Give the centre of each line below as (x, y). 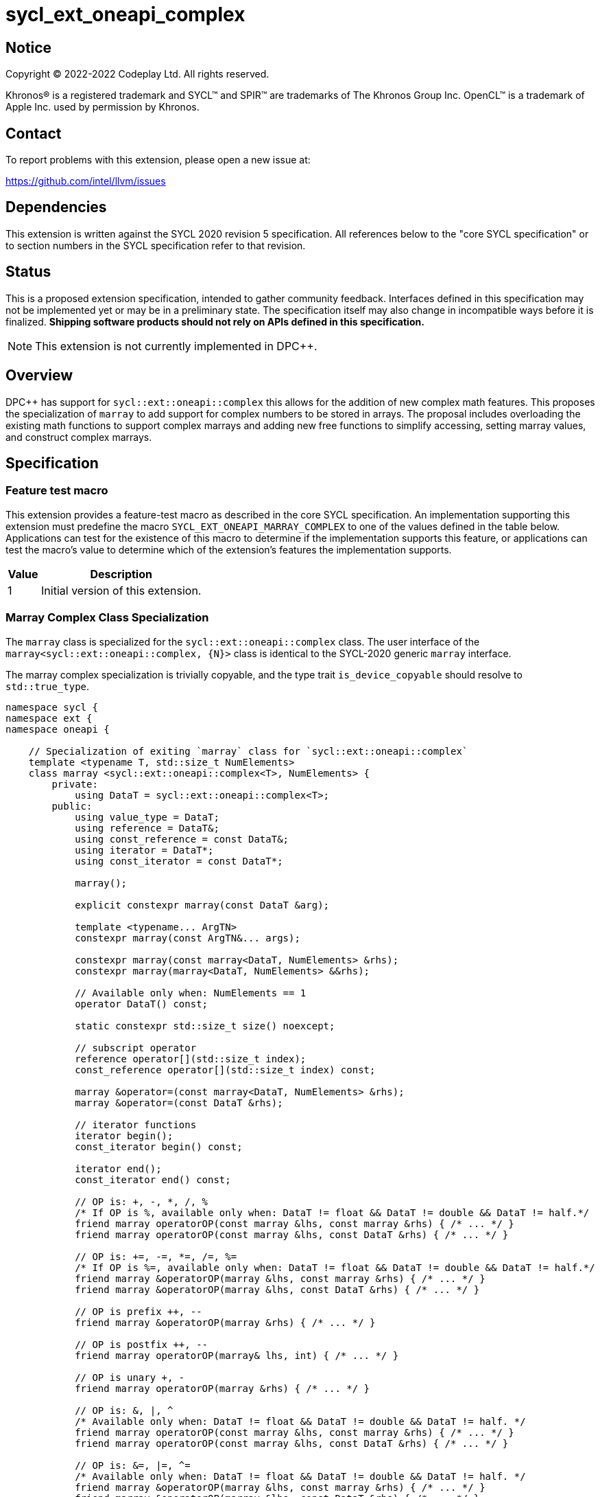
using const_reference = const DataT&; (182, 839)
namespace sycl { (52, 707)
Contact (34, 133)
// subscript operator (136, 1048)
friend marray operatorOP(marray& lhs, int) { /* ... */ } (237, 1355)
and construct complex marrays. (79, 437)
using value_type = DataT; (147, 817)
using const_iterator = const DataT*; (179, 861)
